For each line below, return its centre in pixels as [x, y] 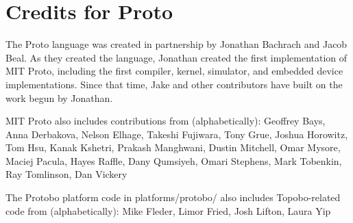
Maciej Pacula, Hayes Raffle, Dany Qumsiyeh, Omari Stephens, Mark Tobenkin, [174, 160]
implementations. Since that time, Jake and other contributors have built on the [174, 84]
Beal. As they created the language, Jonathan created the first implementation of [176, 57]
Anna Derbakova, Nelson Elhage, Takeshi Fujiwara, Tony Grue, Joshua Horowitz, [177, 134]
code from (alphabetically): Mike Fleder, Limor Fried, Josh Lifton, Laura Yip [168, 210]
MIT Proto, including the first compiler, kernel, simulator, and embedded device [174, 71]
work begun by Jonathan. [59, 97]
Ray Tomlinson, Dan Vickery [66, 174]
